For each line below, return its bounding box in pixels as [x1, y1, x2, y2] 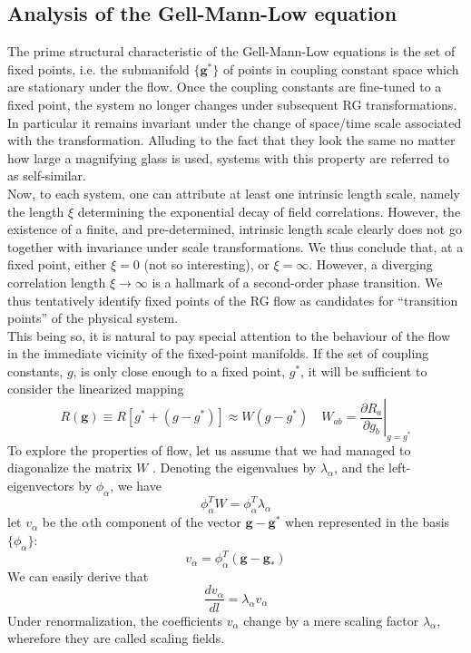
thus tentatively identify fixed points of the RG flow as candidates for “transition [7, 290, 458, 309]
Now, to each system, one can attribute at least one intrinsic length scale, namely [7, 183, 460, 202]
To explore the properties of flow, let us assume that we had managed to [7, 440, 411, 459]
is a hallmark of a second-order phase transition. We [152, 272, 443, 291]
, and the [334, 458, 385, 477]
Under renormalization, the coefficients [7, 610, 223, 629]
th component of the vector [89, 512, 241, 531]
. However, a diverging [309, 255, 433, 274]
